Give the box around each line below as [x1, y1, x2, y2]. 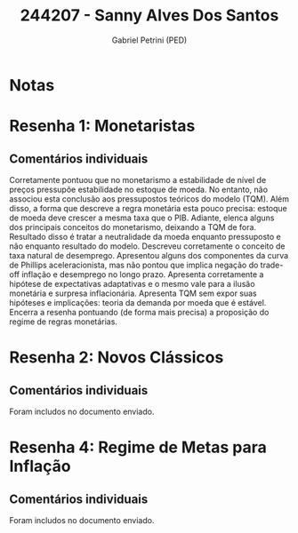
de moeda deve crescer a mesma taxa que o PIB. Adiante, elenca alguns [9, 212, 275, 223]
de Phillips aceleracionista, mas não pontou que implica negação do [9, 259, 259, 270]
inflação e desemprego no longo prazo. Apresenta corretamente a [21, 268, 264, 280]
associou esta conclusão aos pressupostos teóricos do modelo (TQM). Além [9, 193, 290, 204]
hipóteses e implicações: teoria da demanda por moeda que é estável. [9, 297, 267, 307]
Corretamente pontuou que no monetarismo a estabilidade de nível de [9, 174, 267, 185]
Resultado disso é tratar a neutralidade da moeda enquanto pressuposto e [9, 231, 282, 242]
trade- [260, 259, 284, 270]
